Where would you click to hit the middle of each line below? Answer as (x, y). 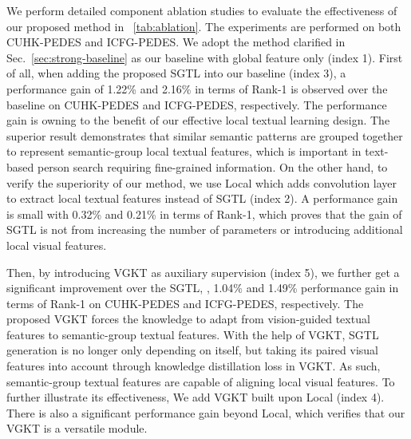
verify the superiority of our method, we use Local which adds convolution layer (202, 182)
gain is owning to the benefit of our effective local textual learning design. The (198, 120)
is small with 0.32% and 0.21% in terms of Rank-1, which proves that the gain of (204, 214)
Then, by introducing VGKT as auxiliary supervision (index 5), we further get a (203, 272)
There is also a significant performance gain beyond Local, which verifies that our (206, 412)
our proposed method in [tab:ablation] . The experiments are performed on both (204, 26)
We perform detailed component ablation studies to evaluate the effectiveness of (202, 10)
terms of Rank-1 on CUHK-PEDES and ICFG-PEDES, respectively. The (185, 303)
